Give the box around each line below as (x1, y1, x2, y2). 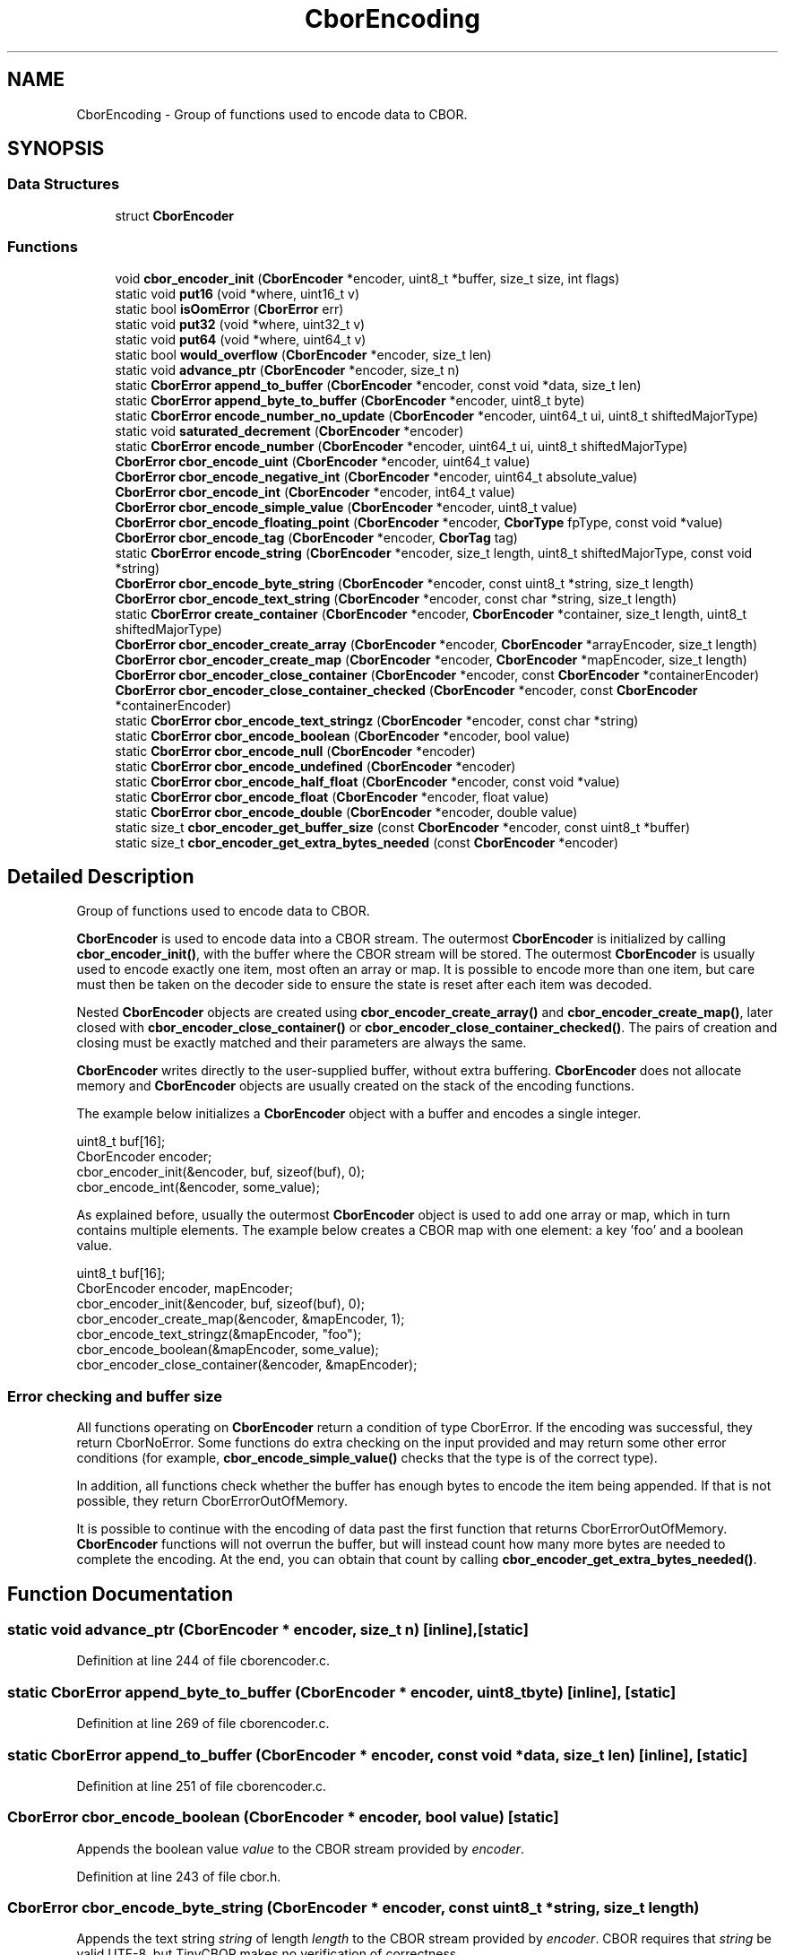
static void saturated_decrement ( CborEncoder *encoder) (115, 422, 464, 439)
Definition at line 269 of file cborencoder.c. (76, 1716, 330, 1732)
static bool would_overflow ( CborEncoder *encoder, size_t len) (115, 346, 492, 362)
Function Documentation (7, 1582, 233, 1605)
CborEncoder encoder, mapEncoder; (76, 1281, 294, 1297)
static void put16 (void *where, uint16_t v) (115, 285, 360, 301)
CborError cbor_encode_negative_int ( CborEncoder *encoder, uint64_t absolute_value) (115, 468, 638, 484)
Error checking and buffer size (7, 1386, 223, 1405)
